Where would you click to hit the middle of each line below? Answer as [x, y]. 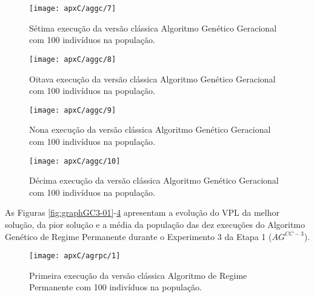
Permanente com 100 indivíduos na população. [115, 287]
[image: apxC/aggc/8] [73, 59]
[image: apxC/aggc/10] [75, 161]
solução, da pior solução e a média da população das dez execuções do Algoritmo [155, 224]
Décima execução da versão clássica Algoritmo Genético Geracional [154, 180]
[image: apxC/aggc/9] [73, 110]
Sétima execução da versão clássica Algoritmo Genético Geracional [153, 28]
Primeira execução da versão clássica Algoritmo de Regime [138, 275]
